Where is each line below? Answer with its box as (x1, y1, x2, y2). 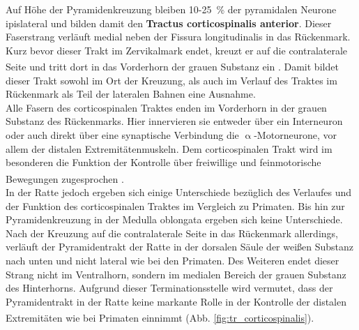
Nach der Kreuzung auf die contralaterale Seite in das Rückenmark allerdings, (6, 225, 338, 240)
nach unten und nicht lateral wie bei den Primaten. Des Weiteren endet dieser (6, 253, 339, 267)
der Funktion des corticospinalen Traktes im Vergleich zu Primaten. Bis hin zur (6, 198, 345, 213)
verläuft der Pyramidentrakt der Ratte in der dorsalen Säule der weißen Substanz (6, 239, 354, 254)
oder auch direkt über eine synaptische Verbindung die (6, 128, 239, 142)
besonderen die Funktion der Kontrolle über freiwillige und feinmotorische (6, 155, 321, 170)
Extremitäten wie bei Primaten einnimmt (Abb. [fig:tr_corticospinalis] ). (6, 310, 314, 325)
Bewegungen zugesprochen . (6, 171, 124, 186)
